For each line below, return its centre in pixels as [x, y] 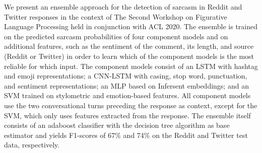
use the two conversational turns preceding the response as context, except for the [131, 105]
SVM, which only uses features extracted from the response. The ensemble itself [127, 115]
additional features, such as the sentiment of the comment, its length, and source [129, 46]
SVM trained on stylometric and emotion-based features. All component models [127, 95]
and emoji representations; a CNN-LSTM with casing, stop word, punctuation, [126, 76]
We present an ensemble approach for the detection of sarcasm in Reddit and [123, 7]
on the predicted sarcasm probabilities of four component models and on [116, 36]
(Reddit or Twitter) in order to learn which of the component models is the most [129, 56]
